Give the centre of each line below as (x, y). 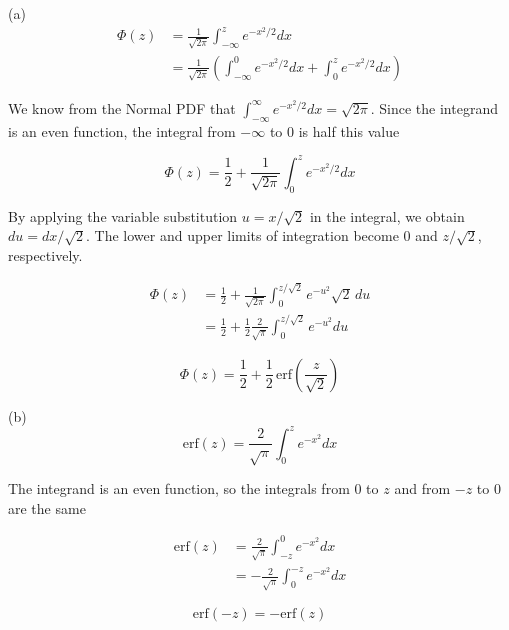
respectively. (45, 254)
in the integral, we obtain (387, 215)
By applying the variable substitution (123, 215)
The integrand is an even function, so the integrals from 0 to (193, 488)
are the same (47, 507)
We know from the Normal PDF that (122, 107)
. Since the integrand (434, 107)
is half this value (349, 130)
